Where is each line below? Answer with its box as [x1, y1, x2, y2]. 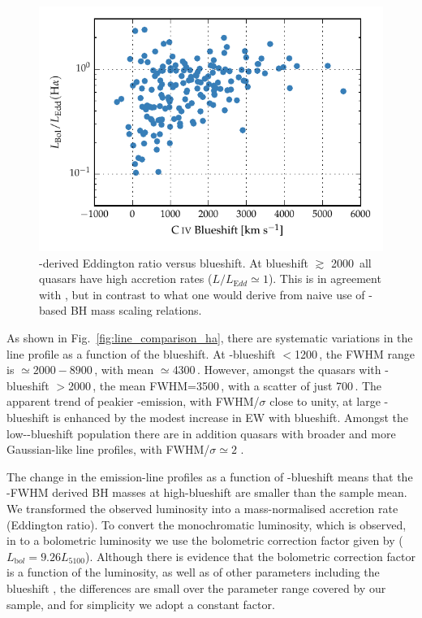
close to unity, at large [269, 393, 381, 410]
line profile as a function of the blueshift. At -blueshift [6, 345, 276, 362]
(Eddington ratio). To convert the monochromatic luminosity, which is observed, [6, 516, 407, 533]
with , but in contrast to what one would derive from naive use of [39, 285, 365, 302]
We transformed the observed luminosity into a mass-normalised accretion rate [6, 499, 398, 516]
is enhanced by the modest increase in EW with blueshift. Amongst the [53, 409, 408, 425]
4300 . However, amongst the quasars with [172, 361, 381, 378]
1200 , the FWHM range [294, 345, 415, 362]
